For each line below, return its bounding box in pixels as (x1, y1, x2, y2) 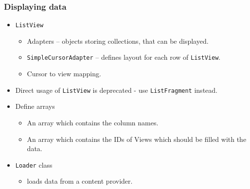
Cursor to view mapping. (27, 69, 101, 79)
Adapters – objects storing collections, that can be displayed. (27, 35, 209, 46)
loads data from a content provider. (27, 176, 133, 186)
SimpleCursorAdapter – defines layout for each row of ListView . (27, 52, 221, 62)
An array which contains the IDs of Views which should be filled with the (27, 134, 247, 144)
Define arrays (15, 101, 55, 111)
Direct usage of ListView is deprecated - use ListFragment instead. (15, 85, 217, 95)
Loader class (15, 159, 53, 170)
